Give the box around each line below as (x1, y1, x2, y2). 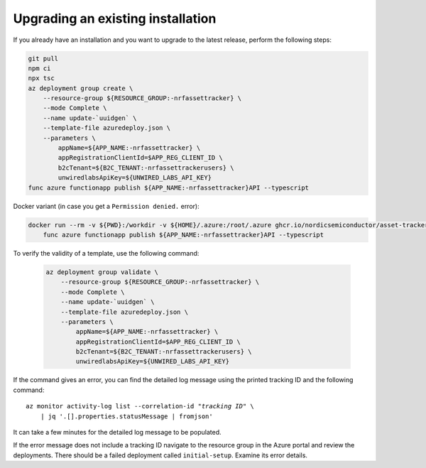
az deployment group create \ (28, 84, 133, 92)
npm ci (28, 64, 51, 72)
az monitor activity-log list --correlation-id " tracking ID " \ (26, 402, 255, 410)
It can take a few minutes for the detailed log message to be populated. (13, 428, 222, 436)
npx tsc (28, 75, 55, 82)
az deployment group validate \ (45, 268, 159, 276)
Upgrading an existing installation (13, 11, 217, 26)
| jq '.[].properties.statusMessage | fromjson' (40, 412, 213, 420)
